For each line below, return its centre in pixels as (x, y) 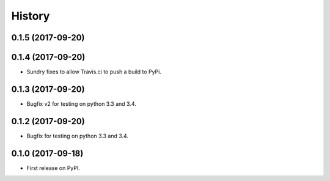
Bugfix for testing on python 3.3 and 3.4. (77, 136)
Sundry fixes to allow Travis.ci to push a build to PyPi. (94, 72)
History (31, 16)
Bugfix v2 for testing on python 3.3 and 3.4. (82, 103)
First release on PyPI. (53, 168)
